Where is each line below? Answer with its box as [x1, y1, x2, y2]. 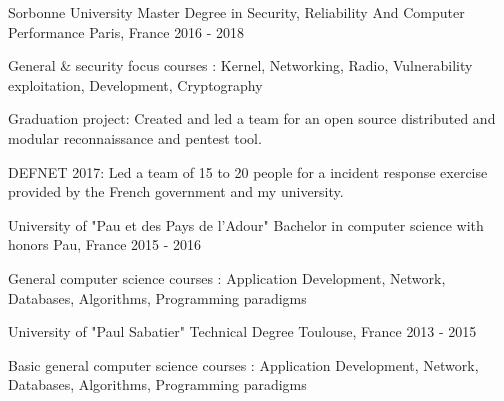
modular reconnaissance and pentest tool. [8, 127, 262, 148]
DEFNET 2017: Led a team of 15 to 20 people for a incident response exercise [8, 161, 488, 182]
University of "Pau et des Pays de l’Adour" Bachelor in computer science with [8, 214, 484, 235]
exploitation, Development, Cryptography [8, 74, 263, 95]
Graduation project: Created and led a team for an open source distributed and [8, 108, 496, 129]
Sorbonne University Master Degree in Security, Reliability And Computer [8, 2, 465, 22]
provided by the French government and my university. [8, 181, 344, 202]
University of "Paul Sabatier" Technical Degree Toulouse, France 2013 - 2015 [8, 321, 477, 342]
